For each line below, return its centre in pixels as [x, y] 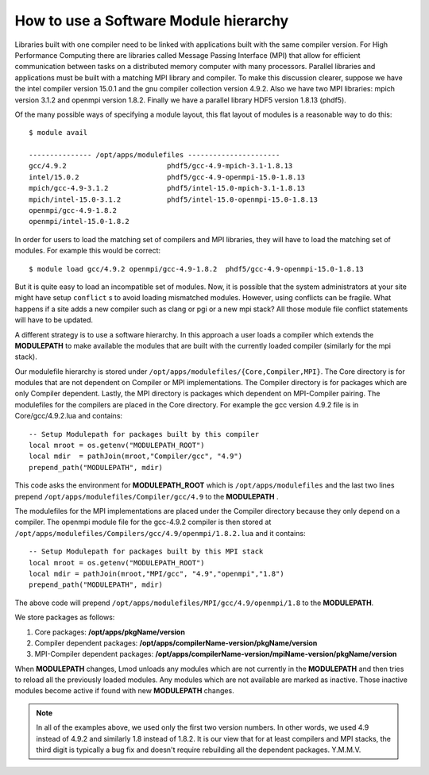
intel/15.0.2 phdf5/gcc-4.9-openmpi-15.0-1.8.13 [167, 177]
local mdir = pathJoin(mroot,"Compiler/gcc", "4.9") [135, 456]
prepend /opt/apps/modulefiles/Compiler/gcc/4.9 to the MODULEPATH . [147, 496]
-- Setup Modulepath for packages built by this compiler [144, 434]
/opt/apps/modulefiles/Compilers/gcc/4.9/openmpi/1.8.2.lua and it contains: [160, 533]
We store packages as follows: [65, 617]
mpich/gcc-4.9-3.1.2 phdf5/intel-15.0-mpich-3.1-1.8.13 [167, 188]
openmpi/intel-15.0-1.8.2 [79, 222]
